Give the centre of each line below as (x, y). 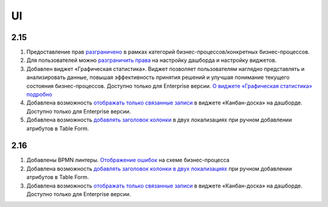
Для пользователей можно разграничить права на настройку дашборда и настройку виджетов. (152, 60)
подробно (39, 95)
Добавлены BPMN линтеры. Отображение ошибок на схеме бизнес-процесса (128, 160)
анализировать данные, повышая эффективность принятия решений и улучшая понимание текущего (158, 77)
